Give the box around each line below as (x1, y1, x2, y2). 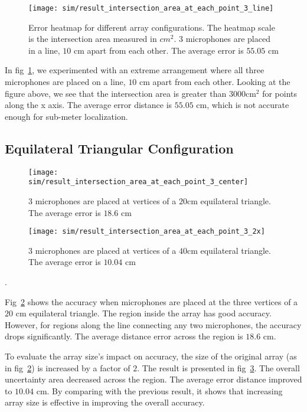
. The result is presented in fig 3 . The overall (137, 361, 300, 374)
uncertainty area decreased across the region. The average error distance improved (5, 373, 302, 385)
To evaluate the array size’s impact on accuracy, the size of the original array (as (5, 349, 297, 362)
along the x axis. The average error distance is (5, 99, 172, 111)
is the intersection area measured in (28, 32, 157, 45)
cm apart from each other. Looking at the (139, 76, 290, 88)
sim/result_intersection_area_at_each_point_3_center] (28, 178, 249, 187)
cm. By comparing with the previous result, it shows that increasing (36, 384, 283, 397)
